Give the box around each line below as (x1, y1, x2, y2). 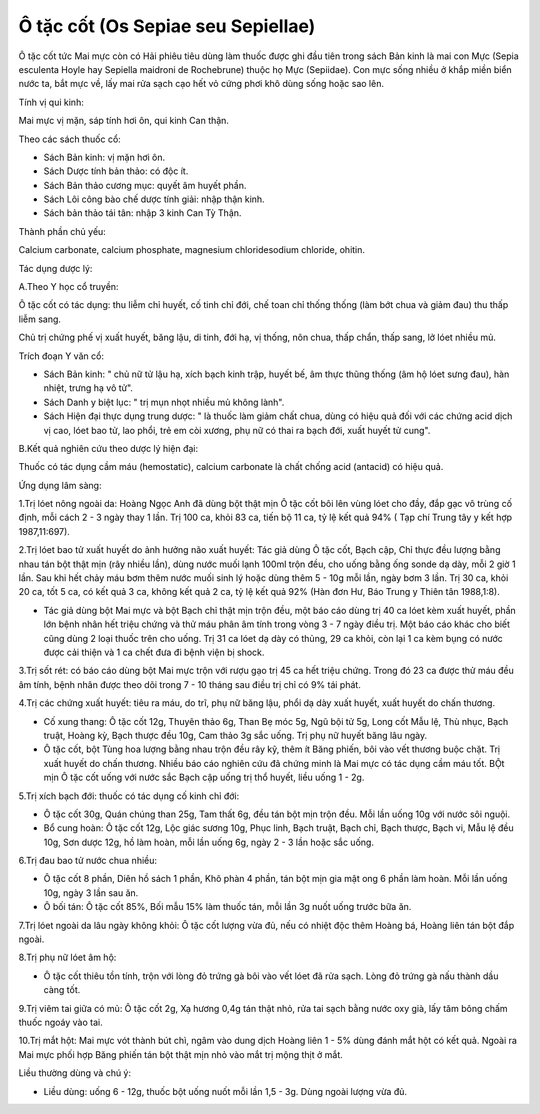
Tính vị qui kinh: (18, 96, 84, 108)
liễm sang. (18, 313, 62, 325)
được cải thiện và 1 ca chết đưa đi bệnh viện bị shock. (43, 646, 265, 658)
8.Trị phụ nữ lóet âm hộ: (18, 951, 117, 964)
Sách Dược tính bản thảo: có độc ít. (43, 165, 189, 177)
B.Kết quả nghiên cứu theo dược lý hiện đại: (18, 442, 199, 454)
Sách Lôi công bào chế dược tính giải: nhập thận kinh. (43, 193, 265, 205)
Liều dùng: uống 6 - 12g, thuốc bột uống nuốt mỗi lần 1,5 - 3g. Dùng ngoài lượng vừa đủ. (43, 1085, 408, 1097)
